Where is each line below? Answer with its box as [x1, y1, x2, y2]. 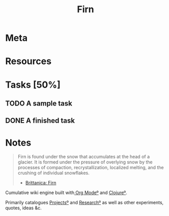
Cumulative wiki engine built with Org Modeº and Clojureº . [5, 190, 127, 196]
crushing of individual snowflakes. [17, 170, 90, 176]
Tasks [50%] [5, 79, 61, 90]
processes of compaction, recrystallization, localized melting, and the [17, 165, 164, 171]
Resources [5, 56, 52, 67]
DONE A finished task [5, 116, 75, 125]
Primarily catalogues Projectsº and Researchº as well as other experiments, [5, 200, 164, 206]
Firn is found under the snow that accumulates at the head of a [17, 154, 150, 160]
